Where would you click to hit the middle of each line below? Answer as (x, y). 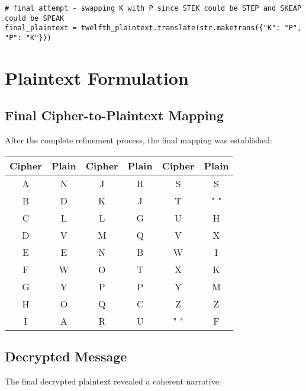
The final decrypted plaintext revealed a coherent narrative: (113, 381)
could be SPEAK (35, 18)
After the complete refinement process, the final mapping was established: (138, 140)
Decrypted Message (66, 356)
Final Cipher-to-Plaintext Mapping (115, 115)
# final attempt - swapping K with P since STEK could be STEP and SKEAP (153, 8)
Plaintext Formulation (97, 77)
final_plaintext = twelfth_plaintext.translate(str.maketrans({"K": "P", (153, 28)
